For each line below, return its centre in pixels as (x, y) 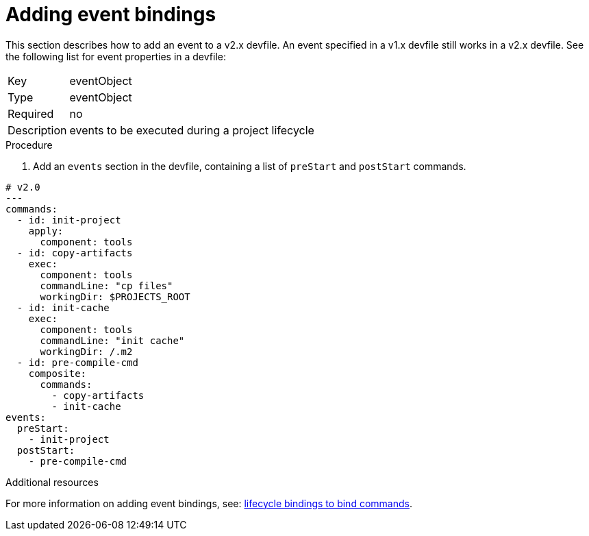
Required (31, 113)
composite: (58, 373)
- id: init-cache (63, 307)
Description (37, 130)
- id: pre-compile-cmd (77, 362)
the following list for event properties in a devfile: (116, 56)
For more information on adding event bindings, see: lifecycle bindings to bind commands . (209, 503)
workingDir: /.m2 (86, 351)
